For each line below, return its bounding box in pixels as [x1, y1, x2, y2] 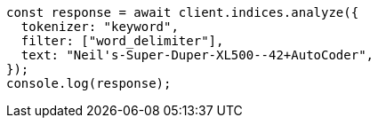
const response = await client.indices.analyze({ [6, 5, 359, 20]
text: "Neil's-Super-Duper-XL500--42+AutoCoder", [20, 48, 374, 62]
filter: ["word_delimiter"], [20, 34, 224, 48]
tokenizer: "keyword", [20, 20, 179, 34]
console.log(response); [6, 76, 172, 90]
